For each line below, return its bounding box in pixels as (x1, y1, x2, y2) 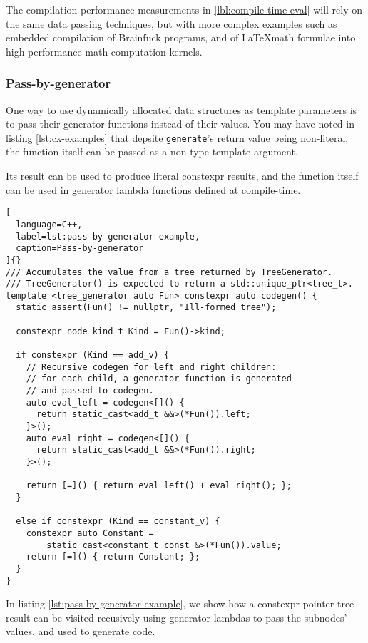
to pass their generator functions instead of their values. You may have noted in (6, 116, 354, 131)
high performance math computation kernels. (6, 43, 203, 58)
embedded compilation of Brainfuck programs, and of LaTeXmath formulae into (6, 30, 356, 45)
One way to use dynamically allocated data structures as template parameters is (6, 102, 357, 117)
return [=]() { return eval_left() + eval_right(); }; (26, 480, 292, 491)
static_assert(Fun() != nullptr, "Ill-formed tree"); (16, 302, 277, 313)
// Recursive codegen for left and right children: (26, 361, 277, 372)
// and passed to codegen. (26, 386, 154, 396)
